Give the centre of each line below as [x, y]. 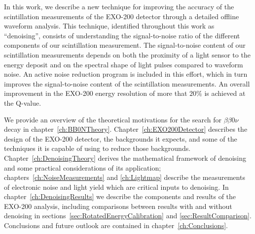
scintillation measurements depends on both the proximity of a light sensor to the [127, 54]
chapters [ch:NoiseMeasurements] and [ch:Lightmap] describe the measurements [125, 177]
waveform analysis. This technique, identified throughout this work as [109, 26]
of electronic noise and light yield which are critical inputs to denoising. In [116, 187]
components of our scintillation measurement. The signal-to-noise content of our [125, 45]
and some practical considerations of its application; [83, 167]
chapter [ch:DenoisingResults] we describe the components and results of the [120, 196]
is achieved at [225, 93]
